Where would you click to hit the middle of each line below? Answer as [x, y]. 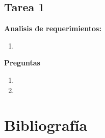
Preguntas [22, 63]
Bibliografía [46, 125]
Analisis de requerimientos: [53, 28]
